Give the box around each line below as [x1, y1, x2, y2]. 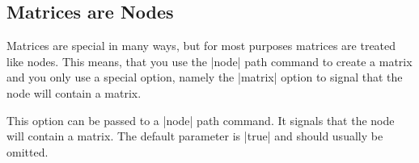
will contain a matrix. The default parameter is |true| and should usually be [6, 127, 383, 144]
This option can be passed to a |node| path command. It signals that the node [6, 111, 395, 128]
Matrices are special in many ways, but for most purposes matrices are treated [6, 37, 396, 54]
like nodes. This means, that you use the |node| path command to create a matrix [6, 52, 413, 69]
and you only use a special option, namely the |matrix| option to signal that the [6, 69, 403, 86]
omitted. [6, 143, 49, 160]
